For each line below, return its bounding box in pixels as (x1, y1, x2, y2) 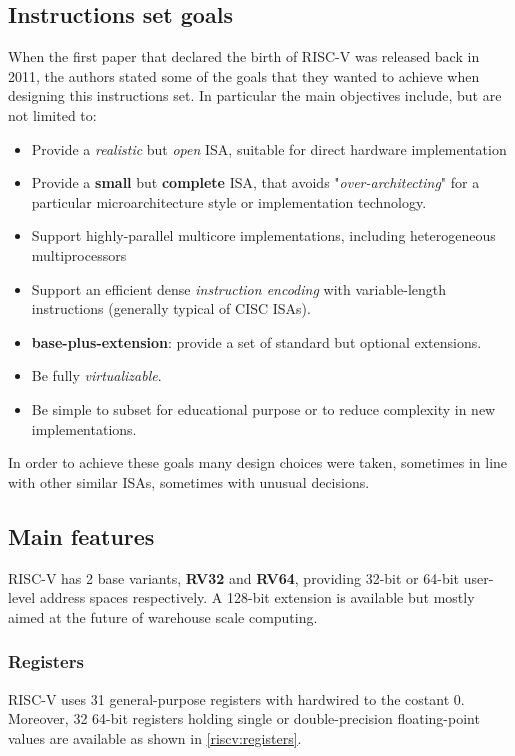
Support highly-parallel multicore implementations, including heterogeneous (31, 225, 496, 246)
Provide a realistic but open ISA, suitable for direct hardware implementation (31, 138, 507, 159)
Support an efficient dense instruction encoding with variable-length (31, 278, 447, 299)
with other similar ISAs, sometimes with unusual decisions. (8, 471, 370, 492)
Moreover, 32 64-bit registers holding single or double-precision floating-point (8, 708, 480, 729)
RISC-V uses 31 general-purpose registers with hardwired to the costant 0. (8, 688, 465, 709)
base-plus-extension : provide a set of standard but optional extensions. (31, 331, 482, 352)
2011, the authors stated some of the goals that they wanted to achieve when (8, 65, 480, 86)
